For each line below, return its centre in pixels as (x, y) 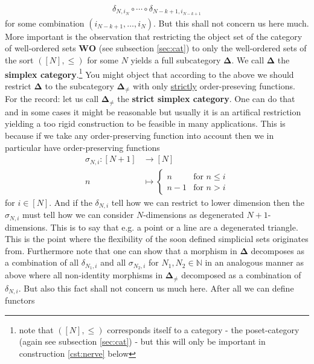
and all (113, 262)
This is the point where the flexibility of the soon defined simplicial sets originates (157, 239)
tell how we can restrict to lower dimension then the (208, 202)
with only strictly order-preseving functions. (214, 85)
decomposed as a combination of (241, 275)
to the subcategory (79, 85)
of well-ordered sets (40, 48)
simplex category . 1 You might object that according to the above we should (149, 73)
